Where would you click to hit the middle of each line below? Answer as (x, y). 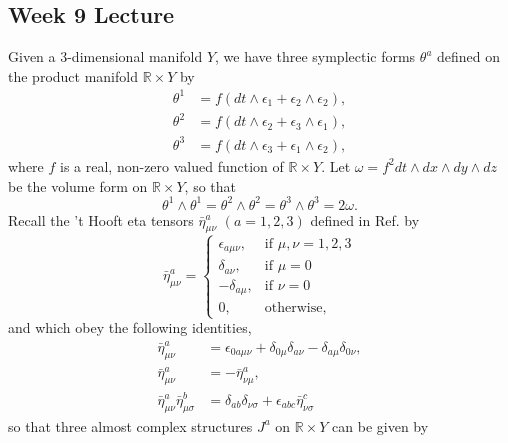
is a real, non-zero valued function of (172, 165)
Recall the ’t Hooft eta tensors (101, 219)
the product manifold (73, 75)
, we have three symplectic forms (315, 56)
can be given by (380, 425)
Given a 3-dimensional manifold (105, 56)
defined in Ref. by (365, 219)
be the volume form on (78, 185)
